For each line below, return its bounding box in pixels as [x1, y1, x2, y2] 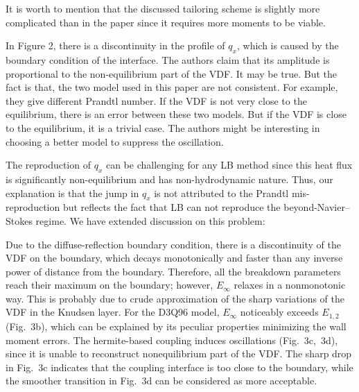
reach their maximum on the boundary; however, [6, 278, 213, 292]
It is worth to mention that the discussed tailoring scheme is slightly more [6, 1, 320, 15]
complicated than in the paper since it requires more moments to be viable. [6, 15, 326, 29]
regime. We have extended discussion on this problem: [35, 213, 265, 228]
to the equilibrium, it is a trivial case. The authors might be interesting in [6, 120, 320, 135]
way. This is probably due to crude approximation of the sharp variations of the [6, 291, 344, 305]
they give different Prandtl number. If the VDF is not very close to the [6, 93, 307, 108]
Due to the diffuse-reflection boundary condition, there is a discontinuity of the [6, 237, 341, 251]
